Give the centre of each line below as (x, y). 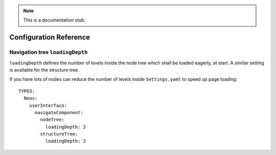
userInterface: (48, 105)
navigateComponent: (59, 112)
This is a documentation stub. (54, 20)
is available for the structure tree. (44, 70)
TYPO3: (27, 91)
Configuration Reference (50, 38)
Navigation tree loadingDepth (49, 52)
